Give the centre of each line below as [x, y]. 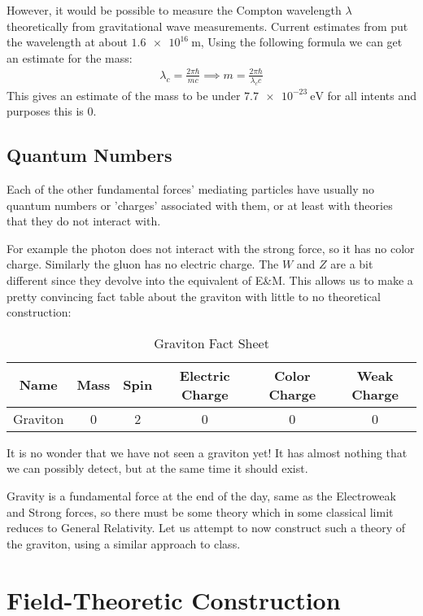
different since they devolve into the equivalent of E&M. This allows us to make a [210, 280]
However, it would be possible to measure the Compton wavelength [174, 10]
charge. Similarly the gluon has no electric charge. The [143, 264]
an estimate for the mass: [70, 57]
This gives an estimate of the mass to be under [124, 95]
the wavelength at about [67, 42]
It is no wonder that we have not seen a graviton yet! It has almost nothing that [207, 452]
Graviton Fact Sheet [211, 343]
